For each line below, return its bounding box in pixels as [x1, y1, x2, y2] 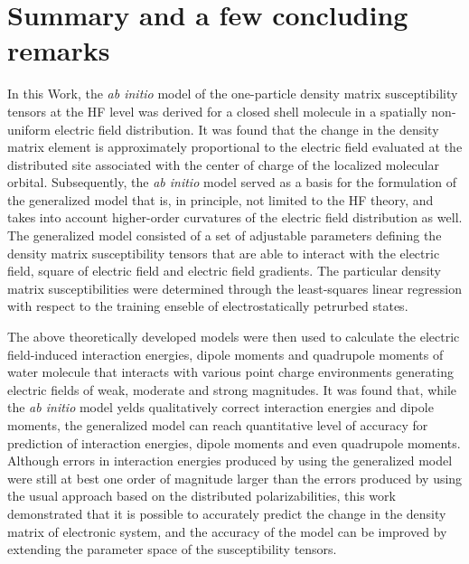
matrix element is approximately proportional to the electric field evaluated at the [7, 137, 463, 156]
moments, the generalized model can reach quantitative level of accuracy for [7, 416, 428, 434]
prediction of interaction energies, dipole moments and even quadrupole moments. [7, 433, 461, 452]
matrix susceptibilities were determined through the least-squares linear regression [7, 278, 462, 297]
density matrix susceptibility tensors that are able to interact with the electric [7, 243, 440, 262]
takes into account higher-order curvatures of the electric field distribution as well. [7, 208, 463, 227]
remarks [7, 32, 110, 69]
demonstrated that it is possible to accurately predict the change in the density [7, 503, 446, 522]
